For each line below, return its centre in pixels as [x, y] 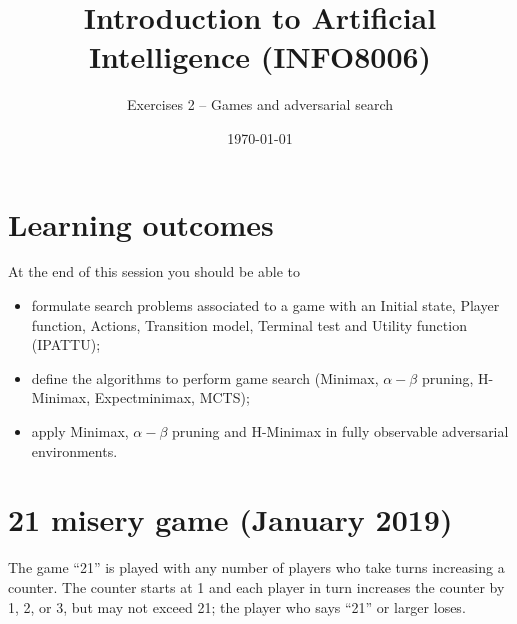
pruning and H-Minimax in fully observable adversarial [340, 431]
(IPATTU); [66, 344]
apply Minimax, [80, 431]
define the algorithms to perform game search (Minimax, [205, 377]
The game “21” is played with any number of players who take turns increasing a [256, 567]
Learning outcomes [141, 223]
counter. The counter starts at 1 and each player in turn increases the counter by [256, 586]
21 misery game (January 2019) [230, 519]
